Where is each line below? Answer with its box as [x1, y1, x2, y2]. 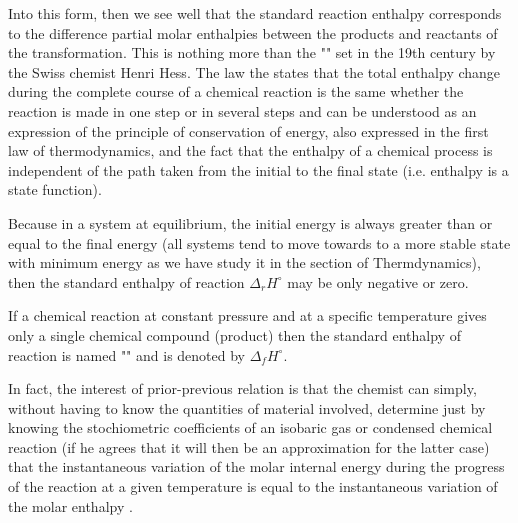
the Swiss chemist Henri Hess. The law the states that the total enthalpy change [8, 61, 501, 82]
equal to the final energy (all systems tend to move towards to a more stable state [8, 232, 511, 253]
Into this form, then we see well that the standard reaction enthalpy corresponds [8, 3, 502, 23]
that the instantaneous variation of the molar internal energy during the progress [8, 456, 505, 477]
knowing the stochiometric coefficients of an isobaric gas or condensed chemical [8, 417, 493, 438]
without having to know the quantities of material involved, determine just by [8, 397, 486, 418]
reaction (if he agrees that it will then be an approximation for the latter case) [8, 436, 490, 457]
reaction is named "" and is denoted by [8, 344, 245, 365]
